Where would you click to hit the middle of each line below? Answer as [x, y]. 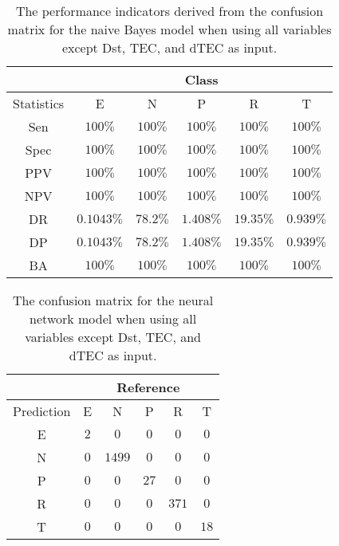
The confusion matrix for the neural [113, 300]
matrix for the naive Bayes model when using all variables [169, 29]
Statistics [39, 103]
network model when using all [113, 318]
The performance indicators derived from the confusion [169, 11]
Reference [148, 387]
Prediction [42, 411]
